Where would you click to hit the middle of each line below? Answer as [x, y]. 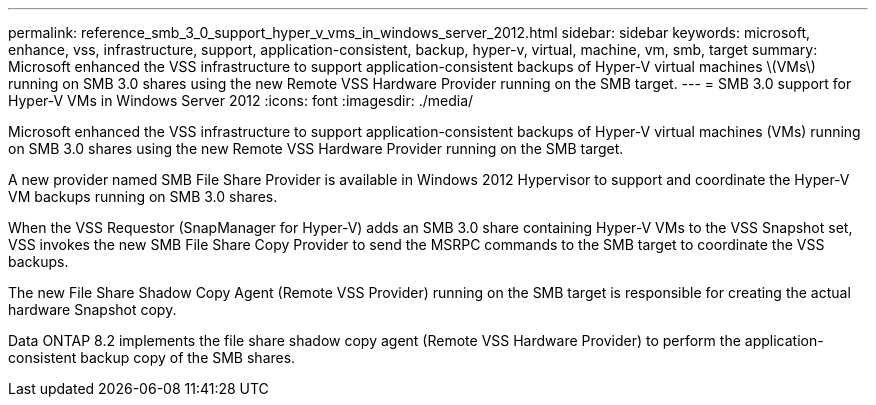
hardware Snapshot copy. [92, 309]
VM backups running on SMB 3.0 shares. [143, 196]
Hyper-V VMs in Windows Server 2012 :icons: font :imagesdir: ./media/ [241, 100]
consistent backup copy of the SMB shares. [152, 357]
